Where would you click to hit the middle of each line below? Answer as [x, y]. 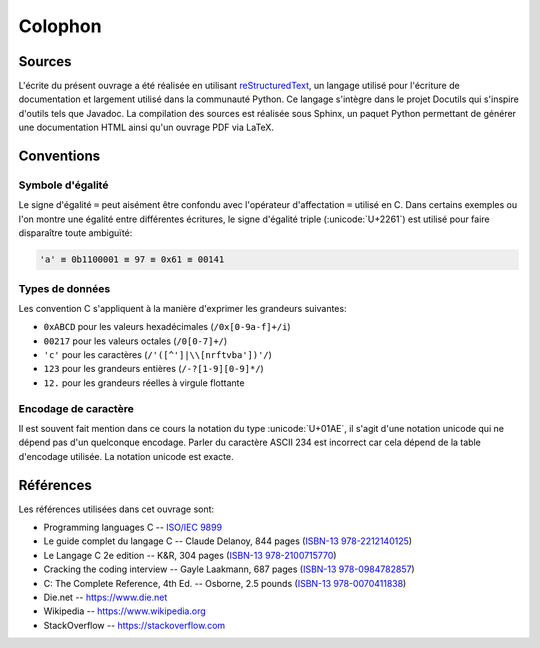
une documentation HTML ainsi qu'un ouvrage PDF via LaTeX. [146, 127]
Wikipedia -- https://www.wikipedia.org [125, 611]
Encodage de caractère [76, 408]
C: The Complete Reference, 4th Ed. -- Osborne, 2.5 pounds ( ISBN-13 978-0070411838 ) [225, 583]
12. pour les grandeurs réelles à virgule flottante [144, 382]
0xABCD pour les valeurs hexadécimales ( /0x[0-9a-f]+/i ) [167, 327]
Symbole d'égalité [63, 185]
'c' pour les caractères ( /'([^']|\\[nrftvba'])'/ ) [157, 355]
